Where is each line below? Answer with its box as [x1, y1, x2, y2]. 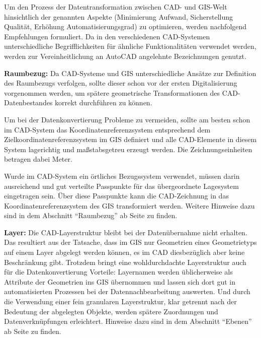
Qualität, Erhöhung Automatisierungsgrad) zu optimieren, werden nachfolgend [4, 21, 247, 32]
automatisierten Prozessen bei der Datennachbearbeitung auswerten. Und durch [4, 286, 250, 297]
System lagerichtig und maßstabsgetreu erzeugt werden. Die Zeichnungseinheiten [4, 144, 252, 154]
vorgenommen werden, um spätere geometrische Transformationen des [4, 87, 220, 98]
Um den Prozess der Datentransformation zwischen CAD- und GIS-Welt [4, 2, 227, 12]
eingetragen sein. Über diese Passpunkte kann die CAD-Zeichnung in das [4, 190, 229, 201]
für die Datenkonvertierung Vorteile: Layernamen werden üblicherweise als [4, 266, 233, 277]
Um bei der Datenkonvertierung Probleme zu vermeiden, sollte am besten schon [4, 114, 250, 124]
